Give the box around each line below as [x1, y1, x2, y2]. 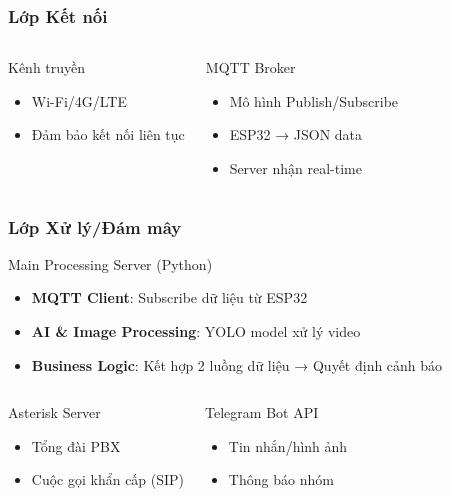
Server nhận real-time [229, 158, 362, 178]
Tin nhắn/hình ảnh [228, 435, 348, 456]
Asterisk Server [8, 402, 101, 423]
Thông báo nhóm [228, 469, 334, 490]
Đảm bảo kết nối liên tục [31, 124, 185, 145]
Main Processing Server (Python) [8, 253, 213, 274]
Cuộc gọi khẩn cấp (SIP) [31, 469, 185, 490]
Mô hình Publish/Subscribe [229, 90, 399, 111]
